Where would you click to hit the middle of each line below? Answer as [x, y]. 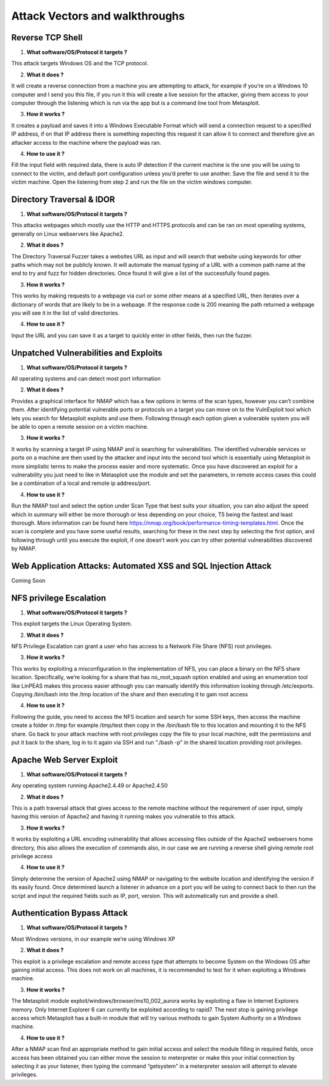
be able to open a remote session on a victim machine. [80, 426]
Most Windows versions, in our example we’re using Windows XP [93, 939]
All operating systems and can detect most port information [86, 379]
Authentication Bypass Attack [69, 913]
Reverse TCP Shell [47, 38]
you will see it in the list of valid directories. [65, 313]
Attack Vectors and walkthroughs [98, 16]
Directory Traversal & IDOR [63, 199]
